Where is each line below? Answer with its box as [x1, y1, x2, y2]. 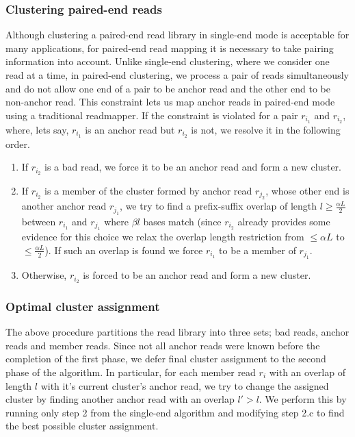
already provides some [237, 214, 330, 228]
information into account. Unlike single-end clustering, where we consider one [5, 54, 330, 68]
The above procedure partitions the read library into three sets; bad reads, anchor [5, 325, 350, 339]
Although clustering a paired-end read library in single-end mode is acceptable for [5, 27, 350, 42]
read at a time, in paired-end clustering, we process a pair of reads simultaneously [5, 68, 349, 82]
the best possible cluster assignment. [5, 419, 159, 433]
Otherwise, [21, 268, 67, 282]
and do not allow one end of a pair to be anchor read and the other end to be [5, 81, 331, 95]
